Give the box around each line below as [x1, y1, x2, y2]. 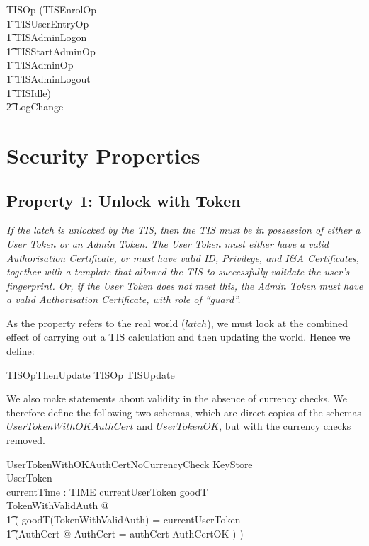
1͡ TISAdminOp [6, 57, 74, 72]
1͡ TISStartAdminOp [6, 43, 96, 58]
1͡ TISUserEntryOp [6, 16, 89, 30]
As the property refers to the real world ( [6, 315, 186, 330]
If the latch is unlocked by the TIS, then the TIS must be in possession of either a [6, 222, 361, 237]
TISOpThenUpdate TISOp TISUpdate [6, 367, 175, 382]
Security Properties [6, 140, 200, 169]
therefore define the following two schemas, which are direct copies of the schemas [6, 404, 361, 419]
